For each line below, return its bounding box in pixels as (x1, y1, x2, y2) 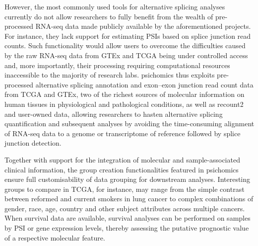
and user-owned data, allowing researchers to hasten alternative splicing (4, 108, 223, 119)
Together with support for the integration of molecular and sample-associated (4, 154, 240, 164)
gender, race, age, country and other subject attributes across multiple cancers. (4, 203, 245, 213)
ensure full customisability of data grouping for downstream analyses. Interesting (4, 174, 251, 184)
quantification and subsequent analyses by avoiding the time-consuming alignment (4, 118, 255, 129)
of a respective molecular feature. (4, 232, 105, 243)
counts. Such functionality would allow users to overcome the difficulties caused (4, 40, 246, 51)
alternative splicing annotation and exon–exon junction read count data (35, 79, 254, 89)
